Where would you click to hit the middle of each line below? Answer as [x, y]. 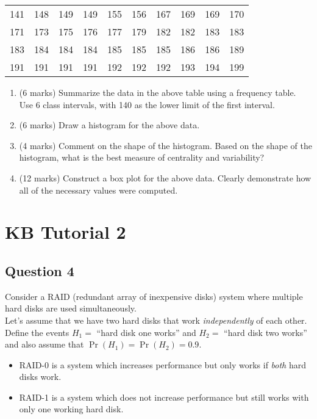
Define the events [37, 332]
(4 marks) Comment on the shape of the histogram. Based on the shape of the [166, 145]
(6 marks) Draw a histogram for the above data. [109, 125]
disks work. [40, 377]
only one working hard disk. [71, 409]
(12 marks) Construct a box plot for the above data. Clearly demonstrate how [165, 177]
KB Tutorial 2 [66, 232]
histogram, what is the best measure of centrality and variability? [142, 157]
